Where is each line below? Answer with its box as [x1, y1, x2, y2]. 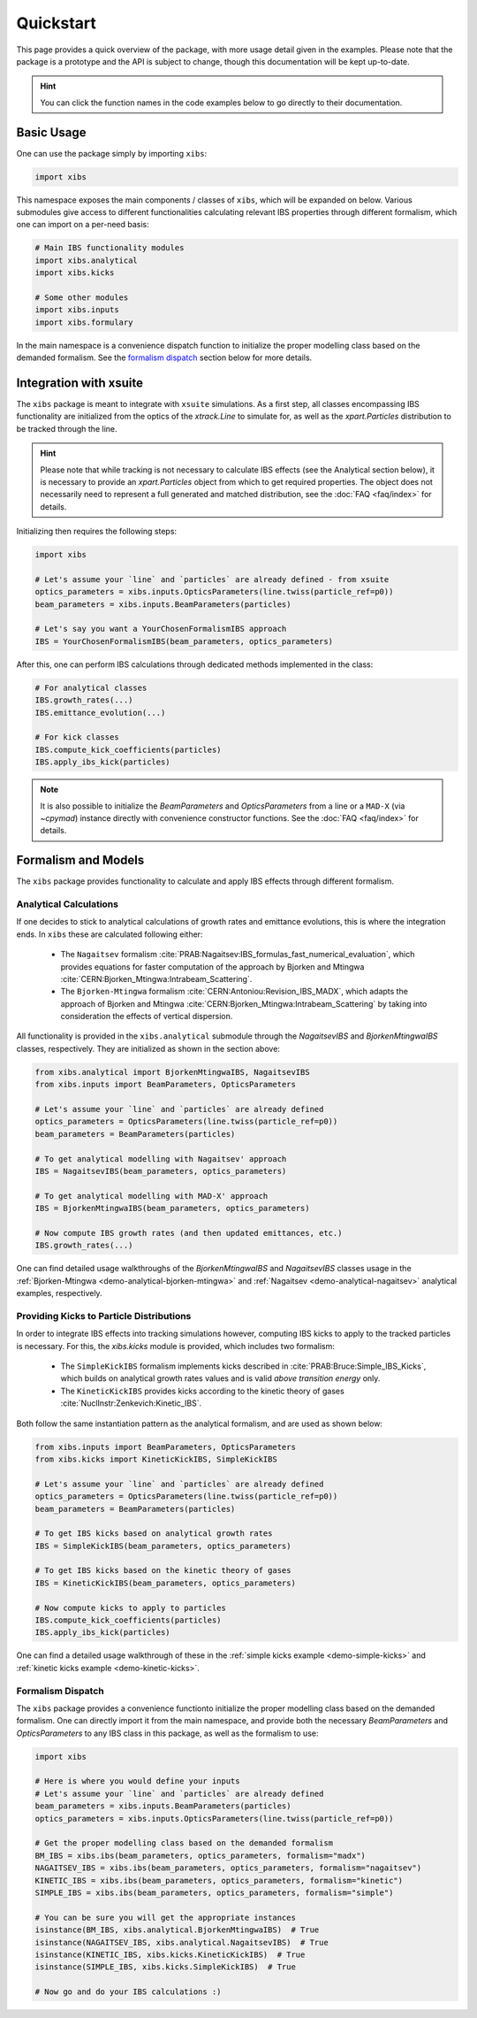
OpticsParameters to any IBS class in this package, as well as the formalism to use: [16, 1728, 319, 1738]
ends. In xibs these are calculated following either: [16, 929, 203, 940]
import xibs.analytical [34, 255, 139, 265]
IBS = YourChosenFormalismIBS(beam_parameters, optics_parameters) [34, 636, 334, 646]
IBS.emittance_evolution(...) [34, 708, 166, 717]
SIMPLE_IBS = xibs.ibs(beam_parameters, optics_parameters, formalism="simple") [34, 1887, 394, 1898]
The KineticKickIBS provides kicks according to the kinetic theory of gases [60, 1385, 344, 1396]
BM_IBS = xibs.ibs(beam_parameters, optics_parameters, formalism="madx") [34, 1850, 367, 1861]
